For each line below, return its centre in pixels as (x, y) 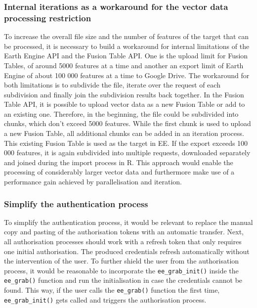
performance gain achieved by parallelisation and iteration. (93, 182)
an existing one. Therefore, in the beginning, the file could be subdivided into (121, 113)
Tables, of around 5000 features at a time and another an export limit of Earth (124, 65)
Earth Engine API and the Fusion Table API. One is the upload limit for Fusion (126, 56)
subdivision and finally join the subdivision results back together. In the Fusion (124, 94)
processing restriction (48, 18)
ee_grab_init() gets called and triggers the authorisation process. (105, 299)
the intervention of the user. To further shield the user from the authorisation (122, 261)
